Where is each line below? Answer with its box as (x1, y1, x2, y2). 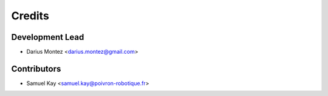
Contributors (11, 63, 61, 74)
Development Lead (11, 32, 84, 42)
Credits (11, 9, 50, 22)
